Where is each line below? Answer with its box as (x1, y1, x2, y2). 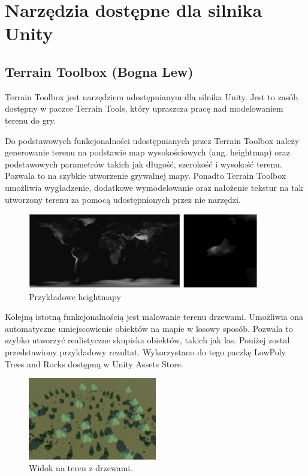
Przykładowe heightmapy (29, 290, 121, 303)
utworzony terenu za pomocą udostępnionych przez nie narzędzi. (5, 193, 241, 205)
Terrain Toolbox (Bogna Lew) (5, 62, 194, 80)
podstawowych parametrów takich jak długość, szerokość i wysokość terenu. (5, 157, 282, 170)
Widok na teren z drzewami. (29, 462, 133, 474)
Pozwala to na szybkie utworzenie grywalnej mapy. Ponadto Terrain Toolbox (5, 169, 286, 182)
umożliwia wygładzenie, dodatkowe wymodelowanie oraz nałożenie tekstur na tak (5, 181, 303, 193)
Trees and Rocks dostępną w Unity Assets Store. (5, 357, 183, 370)
